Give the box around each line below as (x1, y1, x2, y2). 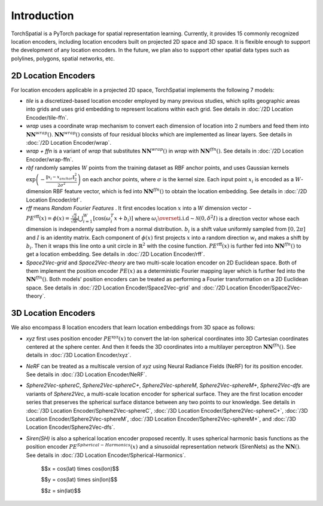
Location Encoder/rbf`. (26, 196, 82, 203)
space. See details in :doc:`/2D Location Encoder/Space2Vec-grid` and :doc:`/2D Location (26, 284, 248, 291)
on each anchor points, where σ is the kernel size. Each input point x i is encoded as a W (82, 175, 301, 184)
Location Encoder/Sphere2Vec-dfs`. (26, 423, 115, 431)
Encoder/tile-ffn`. (26, 114, 69, 121)
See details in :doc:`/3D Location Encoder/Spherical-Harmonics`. (26, 452, 186, 459)
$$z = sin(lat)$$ (41, 487, 81, 494)
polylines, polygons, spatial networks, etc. (11, 54, 115, 62)
